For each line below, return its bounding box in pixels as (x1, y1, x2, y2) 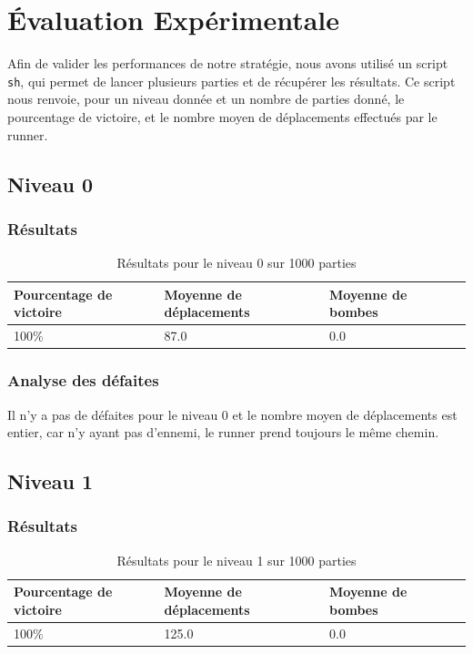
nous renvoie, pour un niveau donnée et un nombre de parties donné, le (7, 89, 405, 108)
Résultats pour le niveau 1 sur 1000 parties (116, 550, 357, 569)
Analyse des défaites (7, 369, 159, 392)
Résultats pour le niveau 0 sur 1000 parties (116, 253, 357, 272)
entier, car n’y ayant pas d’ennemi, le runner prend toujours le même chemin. (7, 423, 439, 442)
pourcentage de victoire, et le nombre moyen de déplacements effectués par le (7, 107, 438, 126)
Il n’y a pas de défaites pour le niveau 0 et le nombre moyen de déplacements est (7, 404, 458, 424)
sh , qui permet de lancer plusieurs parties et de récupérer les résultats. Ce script (7, 71, 456, 90)
